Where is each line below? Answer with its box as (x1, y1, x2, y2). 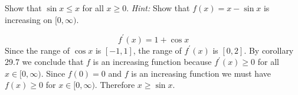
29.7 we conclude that (5, 55, 84, 68)
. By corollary (244, 44, 294, 56)
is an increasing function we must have (131, 67, 271, 79)
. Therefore (94, 78, 135, 91)
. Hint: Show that (126, 2, 190, 14)
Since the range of (5, 44, 70, 56)
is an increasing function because (93, 55, 212, 68)
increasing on (5, 13, 53, 25)
